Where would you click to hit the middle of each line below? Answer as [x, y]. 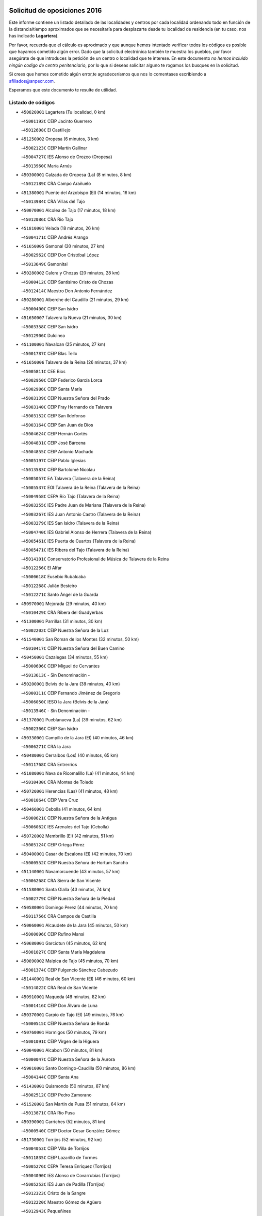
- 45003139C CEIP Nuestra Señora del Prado [65, 398]
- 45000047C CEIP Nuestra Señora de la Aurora [68, 1059]
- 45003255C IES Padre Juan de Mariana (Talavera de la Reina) [83, 505]
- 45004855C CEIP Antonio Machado [57, 452]
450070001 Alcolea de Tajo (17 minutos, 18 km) [68, 210]
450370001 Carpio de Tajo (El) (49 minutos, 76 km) [73, 1015]
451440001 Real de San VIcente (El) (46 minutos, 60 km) [78, 979]
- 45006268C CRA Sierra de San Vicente [61, 880]
